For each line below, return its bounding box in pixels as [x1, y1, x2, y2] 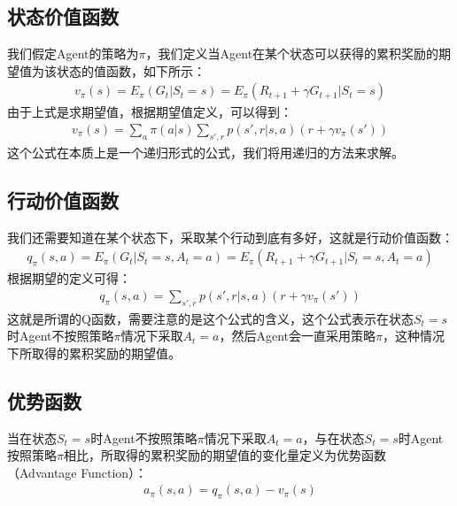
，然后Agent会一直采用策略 [219, 326, 376, 345]
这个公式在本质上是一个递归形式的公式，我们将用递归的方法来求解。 [7, 142, 404, 161]
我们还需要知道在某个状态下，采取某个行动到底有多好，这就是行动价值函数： [7, 227, 453, 246]
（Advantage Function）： [7, 463, 148, 481]
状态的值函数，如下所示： [56, 61, 205, 80]
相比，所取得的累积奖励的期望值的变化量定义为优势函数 [63, 446, 386, 464]
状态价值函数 [7, 3, 119, 30]
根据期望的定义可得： [7, 269, 131, 287]
